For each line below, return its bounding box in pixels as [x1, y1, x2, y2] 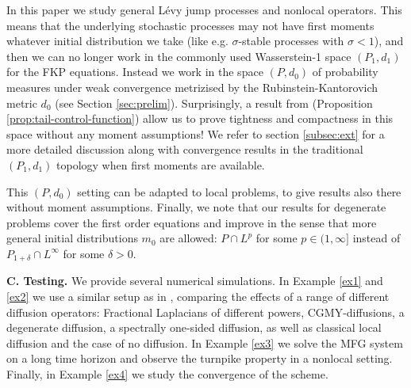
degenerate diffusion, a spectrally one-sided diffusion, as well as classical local [6, 319, 382, 336]
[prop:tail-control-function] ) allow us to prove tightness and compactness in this [6, 110, 394, 127]
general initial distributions [6, 230, 138, 246]
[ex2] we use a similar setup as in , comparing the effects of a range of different [6, 287, 390, 304]
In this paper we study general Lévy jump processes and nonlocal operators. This [6, 2, 402, 17]
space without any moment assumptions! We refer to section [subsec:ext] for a [6, 125, 385, 142]
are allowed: [159, 230, 217, 246]
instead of [352, 230, 401, 246]
